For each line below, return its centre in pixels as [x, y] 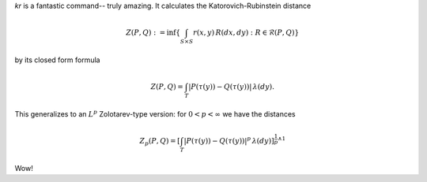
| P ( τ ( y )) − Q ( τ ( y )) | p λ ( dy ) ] [229, 140]
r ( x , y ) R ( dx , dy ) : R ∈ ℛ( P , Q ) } [246, 33]
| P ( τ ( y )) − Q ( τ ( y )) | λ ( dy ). [232, 87]
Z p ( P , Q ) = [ [160, 142]
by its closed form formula [57, 60]
